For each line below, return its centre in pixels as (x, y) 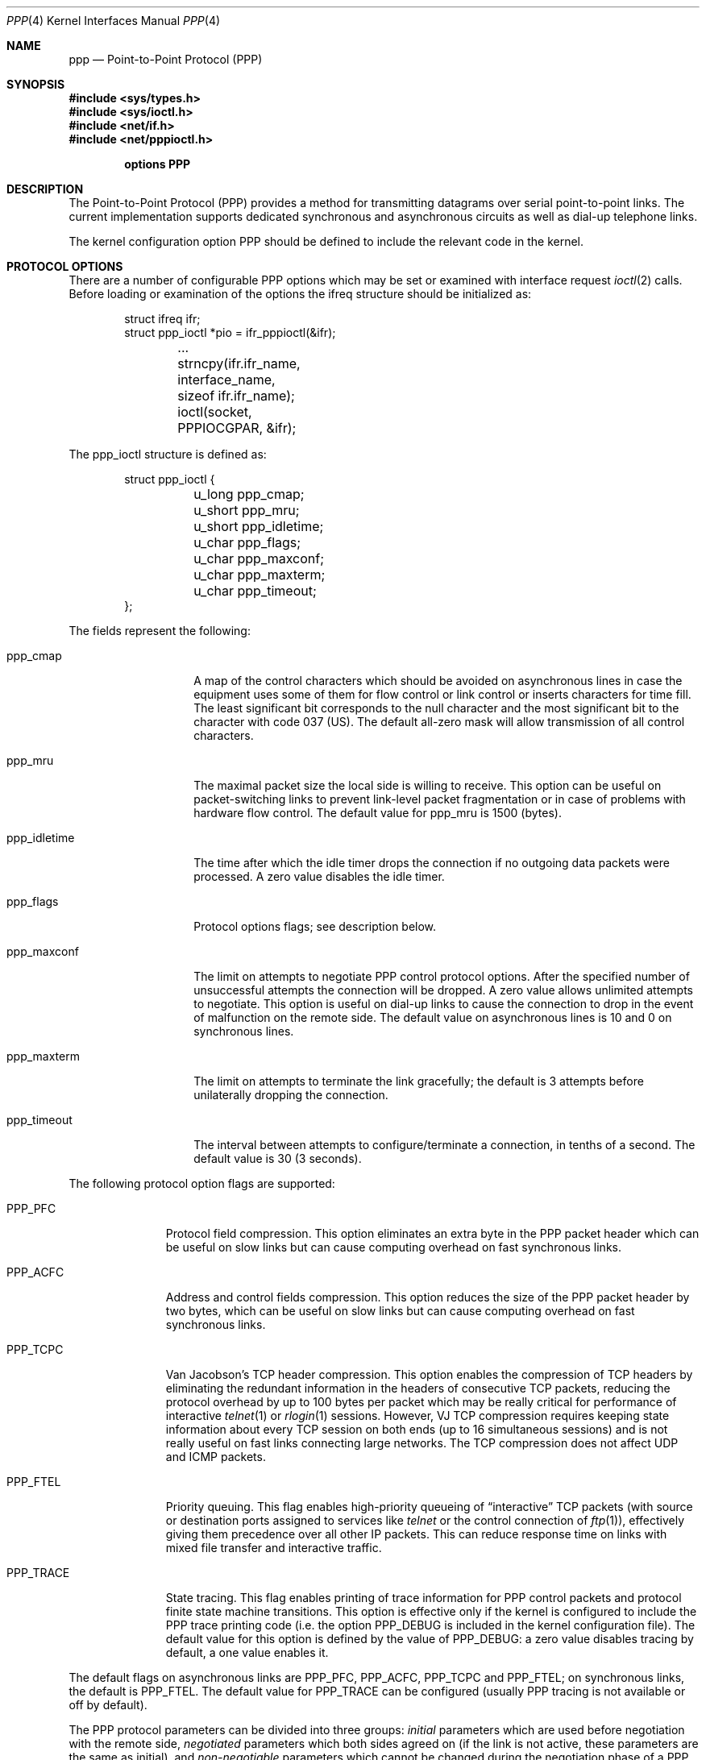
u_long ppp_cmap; (249, 494)
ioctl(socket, (215, 412)
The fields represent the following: (160, 631)
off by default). (108, 1705)
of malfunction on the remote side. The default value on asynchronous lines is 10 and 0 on (433, 1017)
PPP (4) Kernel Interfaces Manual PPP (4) (114, 21)
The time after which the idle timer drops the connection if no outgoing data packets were (432, 863)
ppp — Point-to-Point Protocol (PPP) (166, 59)
